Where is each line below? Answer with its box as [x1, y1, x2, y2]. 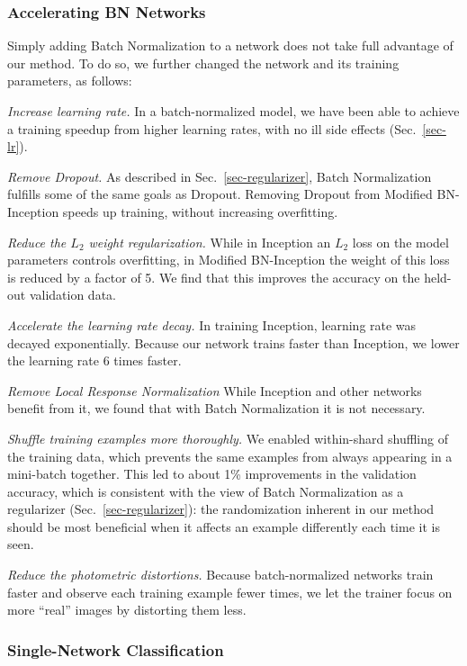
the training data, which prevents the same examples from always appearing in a [7, 446, 453, 465]
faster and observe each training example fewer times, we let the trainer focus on [7, 582, 453, 601]
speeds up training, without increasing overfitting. [62, 202, 338, 220]
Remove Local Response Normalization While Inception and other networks [7, 381, 422, 400]
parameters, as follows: [7, 71, 132, 90]
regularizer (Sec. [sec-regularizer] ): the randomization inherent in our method [7, 499, 435, 518]
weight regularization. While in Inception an [88, 232, 331, 251]
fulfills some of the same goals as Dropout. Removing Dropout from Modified [7, 184, 433, 203]
